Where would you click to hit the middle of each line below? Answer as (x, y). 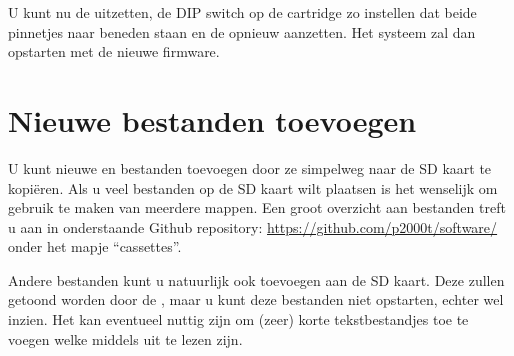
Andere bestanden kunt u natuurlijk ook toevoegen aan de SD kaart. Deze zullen (256, 279)
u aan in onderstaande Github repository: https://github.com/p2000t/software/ (253, 226)
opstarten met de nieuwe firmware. (114, 51)
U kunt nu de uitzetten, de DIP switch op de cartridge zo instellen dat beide (242, 12)
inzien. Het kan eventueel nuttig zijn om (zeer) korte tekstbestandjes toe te (238, 319)
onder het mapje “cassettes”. (95, 246)
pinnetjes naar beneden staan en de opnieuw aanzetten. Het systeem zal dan (242, 31)
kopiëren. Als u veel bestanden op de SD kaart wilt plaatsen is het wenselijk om (253, 187)
